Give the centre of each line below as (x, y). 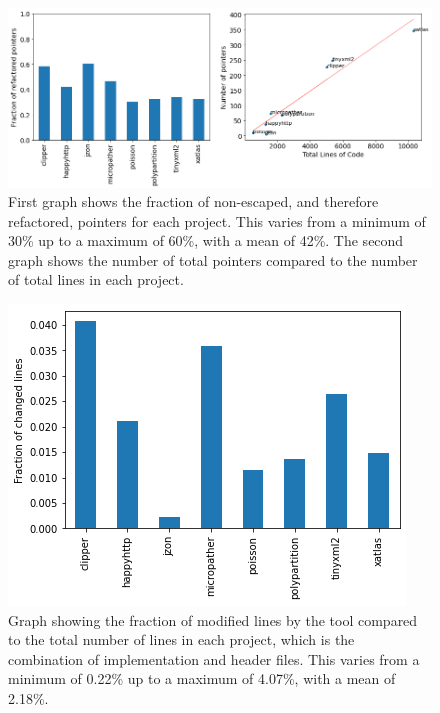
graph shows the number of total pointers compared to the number (213, 259)
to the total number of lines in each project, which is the (181, 639)
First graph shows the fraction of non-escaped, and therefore (193, 201)
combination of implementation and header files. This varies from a (214, 658)
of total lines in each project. (96, 279)
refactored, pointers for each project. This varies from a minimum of (217, 220)
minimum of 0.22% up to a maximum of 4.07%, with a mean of (202, 678)
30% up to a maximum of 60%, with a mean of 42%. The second (206, 240)
